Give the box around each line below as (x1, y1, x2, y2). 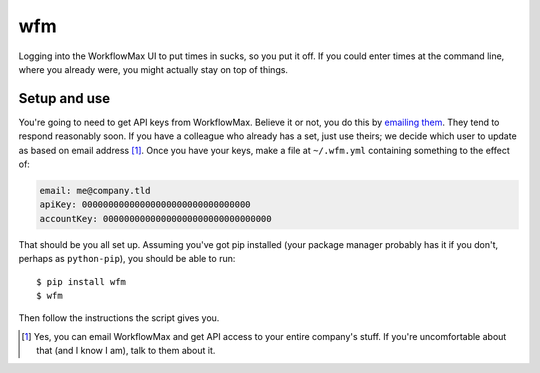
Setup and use (18, 90, 111, 107)
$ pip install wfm (36, 276, 127, 287)
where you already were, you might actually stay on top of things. (18, 63, 289, 75)
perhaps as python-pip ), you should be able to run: (18, 253, 236, 265)
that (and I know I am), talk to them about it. (36, 345, 216, 357)
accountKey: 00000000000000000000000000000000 (39, 213, 272, 224)
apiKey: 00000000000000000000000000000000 (39, 199, 251, 210)
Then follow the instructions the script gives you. (18, 312, 220, 324)
